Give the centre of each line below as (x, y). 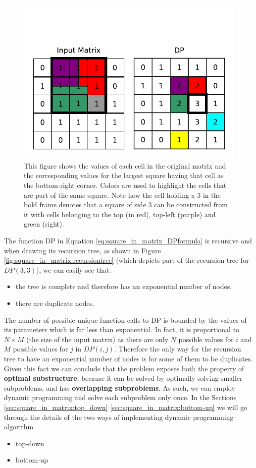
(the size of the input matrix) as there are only (97, 339)
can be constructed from (191, 205)
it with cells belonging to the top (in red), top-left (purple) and (120, 214)
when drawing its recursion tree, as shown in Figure (82, 250)
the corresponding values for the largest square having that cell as (124, 175)
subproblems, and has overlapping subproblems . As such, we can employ (120, 387)
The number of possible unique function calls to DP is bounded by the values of (125, 320)
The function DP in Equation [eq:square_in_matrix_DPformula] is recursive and (128, 241)
